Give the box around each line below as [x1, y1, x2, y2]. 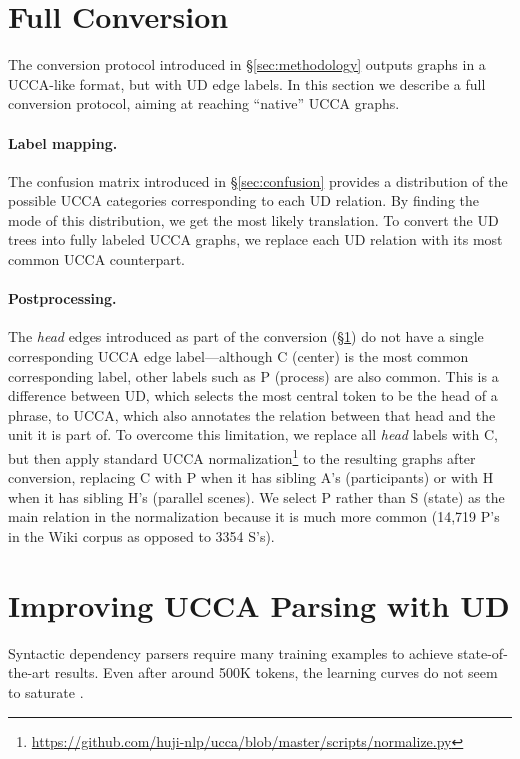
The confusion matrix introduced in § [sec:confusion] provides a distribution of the [8, 170, 508, 191]
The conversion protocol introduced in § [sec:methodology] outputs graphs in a [8, 54, 486, 75]
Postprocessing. [8, 288, 117, 309]
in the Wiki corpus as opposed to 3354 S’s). [8, 526, 275, 547]
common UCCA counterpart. [8, 249, 186, 270]
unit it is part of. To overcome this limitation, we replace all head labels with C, [8, 424, 498, 445]
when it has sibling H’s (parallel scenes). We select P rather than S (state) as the [8, 486, 505, 507]
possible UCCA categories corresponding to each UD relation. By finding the [8, 190, 480, 211]
